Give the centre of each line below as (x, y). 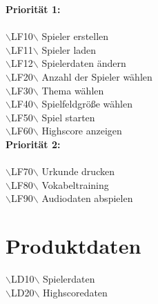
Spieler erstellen (75, 36)
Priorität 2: (33, 144)
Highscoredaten (75, 292)
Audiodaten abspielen (87, 198)
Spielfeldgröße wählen (87, 104)
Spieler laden (69, 49)
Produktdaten (73, 246)
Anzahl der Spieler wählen (97, 76)
